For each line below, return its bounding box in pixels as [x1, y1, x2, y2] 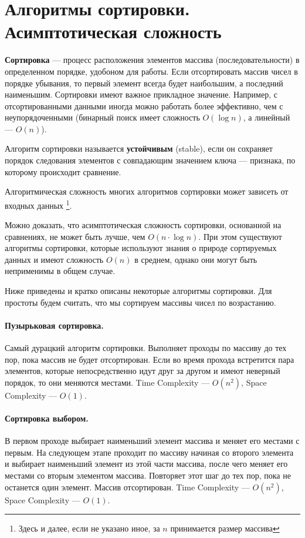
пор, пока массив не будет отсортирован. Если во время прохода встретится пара [5, 353, 294, 365]
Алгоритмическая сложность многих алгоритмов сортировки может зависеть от [5, 185, 289, 198]
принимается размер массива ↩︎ [170, 522, 280, 534]
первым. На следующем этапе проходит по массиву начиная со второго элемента [5, 446, 294, 458]
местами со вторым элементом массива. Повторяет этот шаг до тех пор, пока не [5, 469, 291, 481]
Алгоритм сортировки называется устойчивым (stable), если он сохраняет [5, 142, 273, 155]
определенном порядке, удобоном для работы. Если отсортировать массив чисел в [5, 65, 298, 77]
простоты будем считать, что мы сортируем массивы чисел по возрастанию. [5, 296, 276, 308]
